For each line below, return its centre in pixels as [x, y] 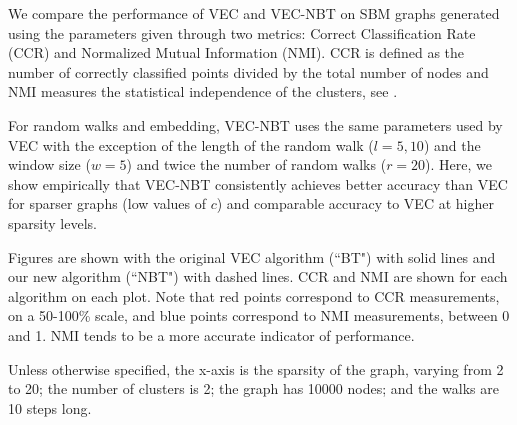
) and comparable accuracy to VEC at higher [355, 203]
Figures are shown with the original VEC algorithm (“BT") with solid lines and [252, 256]
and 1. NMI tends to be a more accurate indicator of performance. [211, 334]
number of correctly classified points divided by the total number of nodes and [248, 71]
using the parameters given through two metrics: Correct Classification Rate [242, 32]
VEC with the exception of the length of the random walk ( [191, 144]
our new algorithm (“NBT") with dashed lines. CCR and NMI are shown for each [258, 276]
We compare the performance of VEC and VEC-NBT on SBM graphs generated [254, 13]
